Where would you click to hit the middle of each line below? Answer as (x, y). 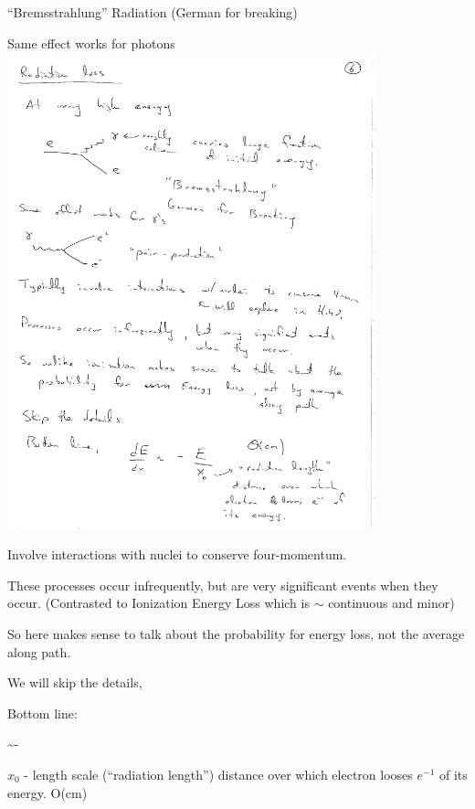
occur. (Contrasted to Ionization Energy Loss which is (158, 603)
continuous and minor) (391, 603)
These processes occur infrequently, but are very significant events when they (223, 585)
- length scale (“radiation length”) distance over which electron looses (218, 774)
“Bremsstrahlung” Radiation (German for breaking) (153, 12)
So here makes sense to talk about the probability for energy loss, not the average (236, 633)
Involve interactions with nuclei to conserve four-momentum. (177, 554)
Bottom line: (42, 713)
